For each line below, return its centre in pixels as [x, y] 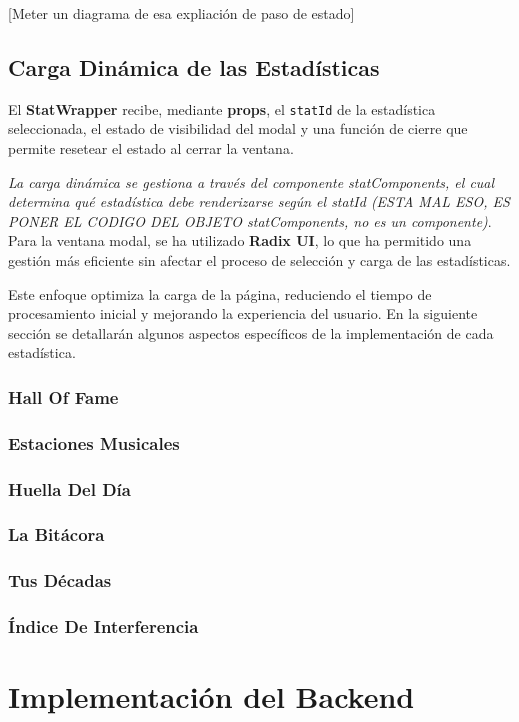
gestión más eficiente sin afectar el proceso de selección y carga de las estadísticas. [259, 260]
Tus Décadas [60, 580]
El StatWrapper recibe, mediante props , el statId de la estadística [222, 108]
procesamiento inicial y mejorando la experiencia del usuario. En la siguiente [243, 313]
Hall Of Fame [63, 396]
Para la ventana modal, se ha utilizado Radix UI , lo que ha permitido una [240, 240]
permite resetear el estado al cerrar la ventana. [151, 148]
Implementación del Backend [211, 696]
